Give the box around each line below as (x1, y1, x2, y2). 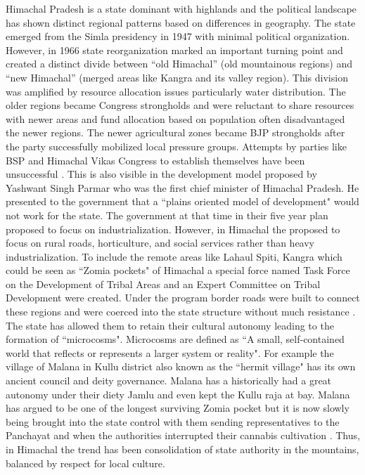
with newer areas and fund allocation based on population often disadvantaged (6, 111, 345, 126)
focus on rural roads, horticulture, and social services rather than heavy (6, 235, 315, 250)
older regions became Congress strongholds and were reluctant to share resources (6, 98, 354, 112)
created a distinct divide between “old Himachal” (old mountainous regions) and (6, 56, 353, 71)
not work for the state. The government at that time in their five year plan (6, 207, 328, 222)
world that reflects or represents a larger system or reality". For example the (6, 345, 334, 360)
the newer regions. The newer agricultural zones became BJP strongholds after (6, 125, 345, 140)
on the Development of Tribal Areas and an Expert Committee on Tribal (6, 276, 321, 291)
